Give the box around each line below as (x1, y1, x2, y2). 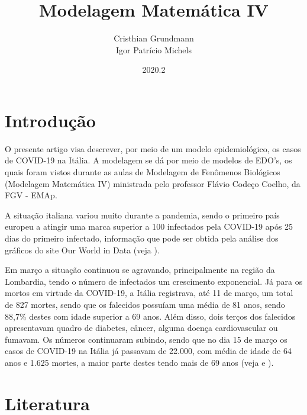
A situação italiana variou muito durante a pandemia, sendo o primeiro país (5, 208, 280, 221)
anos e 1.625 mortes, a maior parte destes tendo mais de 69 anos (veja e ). (5, 356, 274, 368)
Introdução (5, 108, 96, 132)
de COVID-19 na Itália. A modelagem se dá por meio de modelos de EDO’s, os (5, 154, 292, 166)
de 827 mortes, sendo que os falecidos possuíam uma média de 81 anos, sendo (5, 298, 285, 310)
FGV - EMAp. (5, 189, 57, 201)
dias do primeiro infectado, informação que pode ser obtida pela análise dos (5, 232, 279, 244)
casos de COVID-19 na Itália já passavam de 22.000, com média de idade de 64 (5, 345, 292, 357)
